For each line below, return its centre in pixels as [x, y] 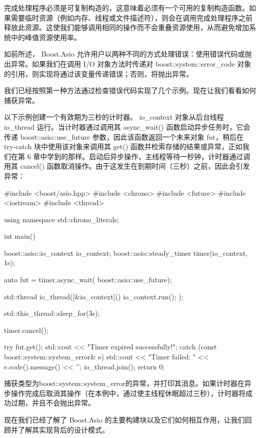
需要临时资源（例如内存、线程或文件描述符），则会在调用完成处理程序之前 [131, 17]
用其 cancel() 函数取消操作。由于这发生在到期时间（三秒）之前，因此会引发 [127, 166]
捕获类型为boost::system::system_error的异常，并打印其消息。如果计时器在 [124, 383]
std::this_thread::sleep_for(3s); [52, 313]
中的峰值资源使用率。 [46, 37]
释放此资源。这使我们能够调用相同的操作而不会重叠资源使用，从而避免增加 [126, 27]
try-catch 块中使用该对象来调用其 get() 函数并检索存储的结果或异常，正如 [123, 146]
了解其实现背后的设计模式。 [63, 429]
